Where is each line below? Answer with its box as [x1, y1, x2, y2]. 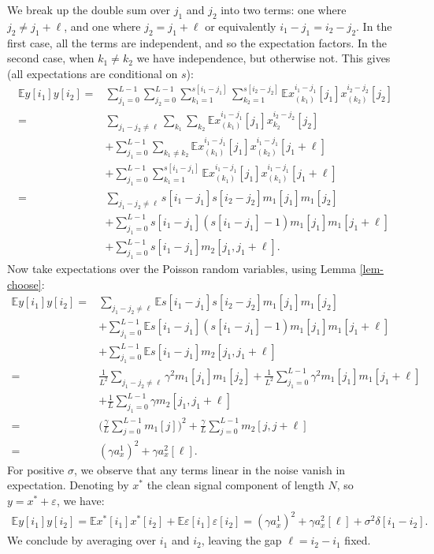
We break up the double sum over [7, 2, 171, 17]
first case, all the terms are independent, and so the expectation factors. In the [7, 34, 387, 51]
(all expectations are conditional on [7, 65, 178, 81]
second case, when [7, 50, 95, 66]
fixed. [344, 532, 371, 548]
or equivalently [205, 17, 276, 34]
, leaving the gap [201, 532, 282, 548]
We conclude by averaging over [7, 532, 157, 548]
